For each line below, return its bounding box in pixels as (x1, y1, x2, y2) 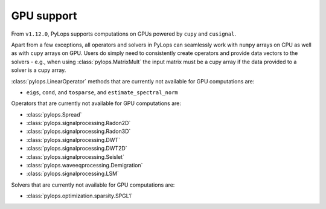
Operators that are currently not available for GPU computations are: (11, 100, 181, 107)
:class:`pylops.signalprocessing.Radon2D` (26, 120, 131, 127)
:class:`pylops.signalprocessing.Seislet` (26, 153, 125, 160)
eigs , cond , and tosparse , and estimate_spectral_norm (26, 88, 178, 96)
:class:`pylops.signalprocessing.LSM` (26, 170, 119, 178)
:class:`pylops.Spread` (26, 111, 82, 118)
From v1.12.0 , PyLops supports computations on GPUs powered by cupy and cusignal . (11, 30, 237, 37)
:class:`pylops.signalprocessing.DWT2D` (26, 145, 127, 152)
